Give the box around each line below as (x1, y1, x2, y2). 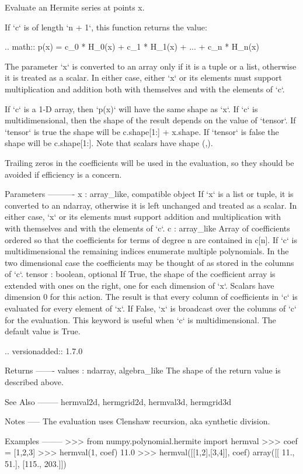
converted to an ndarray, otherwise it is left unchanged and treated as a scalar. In (5, 199, 297, 211)
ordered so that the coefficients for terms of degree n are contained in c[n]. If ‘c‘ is (5, 233, 297, 245)
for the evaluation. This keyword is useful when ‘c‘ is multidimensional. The (5, 313, 276, 326)
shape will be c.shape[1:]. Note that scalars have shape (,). (5, 137, 213, 149)
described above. (5, 376, 64, 388)
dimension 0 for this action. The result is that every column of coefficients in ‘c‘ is (5, 290, 298, 303)
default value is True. (5, 325, 81, 337)
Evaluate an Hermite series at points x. (5, 1, 145, 13)
